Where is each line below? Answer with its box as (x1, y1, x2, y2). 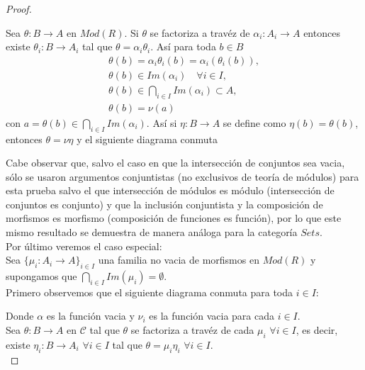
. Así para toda (150, 39, 216, 54)
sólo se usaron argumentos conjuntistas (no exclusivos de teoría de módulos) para (6, 169, 359, 184)
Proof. (6, 1, 32, 16)
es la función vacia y (46, 308, 135, 323)
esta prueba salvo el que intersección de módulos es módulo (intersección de (6, 183, 335, 198)
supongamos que (6, 269, 77, 284)
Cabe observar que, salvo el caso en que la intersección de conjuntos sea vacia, (6, 155, 345, 170)
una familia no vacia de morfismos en (98, 252, 259, 267)
